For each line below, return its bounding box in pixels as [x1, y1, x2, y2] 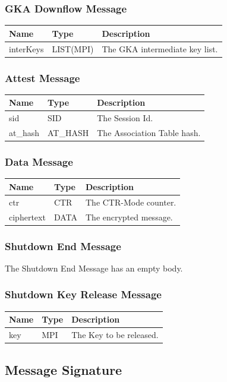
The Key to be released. [71, 329, 159, 341]
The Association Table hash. [97, 127, 201, 139]
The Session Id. [97, 112, 153, 124]
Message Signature [5, 360, 122, 378]
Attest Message [5, 70, 80, 85]
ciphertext [9, 210, 46, 223]
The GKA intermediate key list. [102, 42, 218, 55]
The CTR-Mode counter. [85, 195, 176, 208]
